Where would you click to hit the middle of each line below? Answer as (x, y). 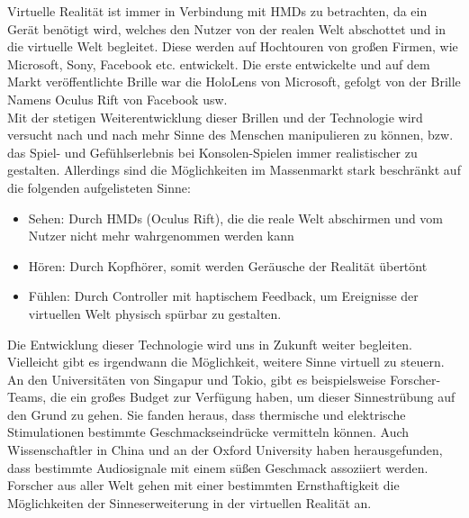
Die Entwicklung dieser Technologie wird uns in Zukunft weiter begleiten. (210, 344)
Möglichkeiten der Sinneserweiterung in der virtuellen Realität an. (189, 502)
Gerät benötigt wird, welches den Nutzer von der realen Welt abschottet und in (226, 28)
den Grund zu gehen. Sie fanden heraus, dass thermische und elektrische (207, 414)
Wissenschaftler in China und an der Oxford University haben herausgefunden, (225, 450)
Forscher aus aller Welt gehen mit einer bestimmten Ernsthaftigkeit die (203, 485)
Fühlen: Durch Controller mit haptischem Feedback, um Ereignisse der (223, 296)
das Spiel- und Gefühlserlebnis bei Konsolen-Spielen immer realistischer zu (212, 152)
